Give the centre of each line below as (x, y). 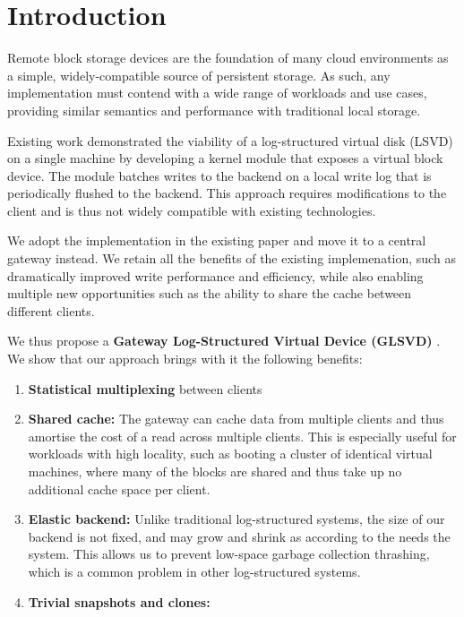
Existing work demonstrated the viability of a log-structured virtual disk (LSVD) (230, 140)
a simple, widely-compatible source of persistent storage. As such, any (199, 75)
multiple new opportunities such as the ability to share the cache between (210, 293)
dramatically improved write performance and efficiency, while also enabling (215, 275)
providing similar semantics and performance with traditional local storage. (214, 110)
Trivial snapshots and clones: (119, 601)
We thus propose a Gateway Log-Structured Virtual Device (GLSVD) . (224, 341)
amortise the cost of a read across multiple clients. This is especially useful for (242, 436)
